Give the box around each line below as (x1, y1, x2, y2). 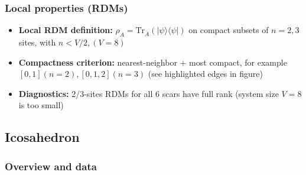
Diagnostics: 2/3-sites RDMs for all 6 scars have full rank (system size (18, 87, 279, 99)
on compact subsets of (188, 24, 269, 36)
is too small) (18, 99, 64, 111)
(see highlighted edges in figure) (148, 67, 263, 80)
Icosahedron (5, 128, 80, 146)
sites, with (18, 36, 56, 48)
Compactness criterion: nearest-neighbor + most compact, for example (18, 56, 287, 68)
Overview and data (5, 158, 97, 173)
